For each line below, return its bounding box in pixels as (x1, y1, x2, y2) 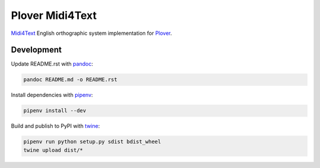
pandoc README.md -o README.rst (23, 76, 118, 83)
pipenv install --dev (23, 107, 87, 114)
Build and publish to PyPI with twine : (11, 122, 100, 130)
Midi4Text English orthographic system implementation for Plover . (11, 30, 172, 37)
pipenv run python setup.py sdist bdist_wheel (23, 138, 161, 145)
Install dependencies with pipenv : (11, 92, 93, 99)
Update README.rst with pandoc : (11, 60, 93, 67)
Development (11, 45, 62, 55)
